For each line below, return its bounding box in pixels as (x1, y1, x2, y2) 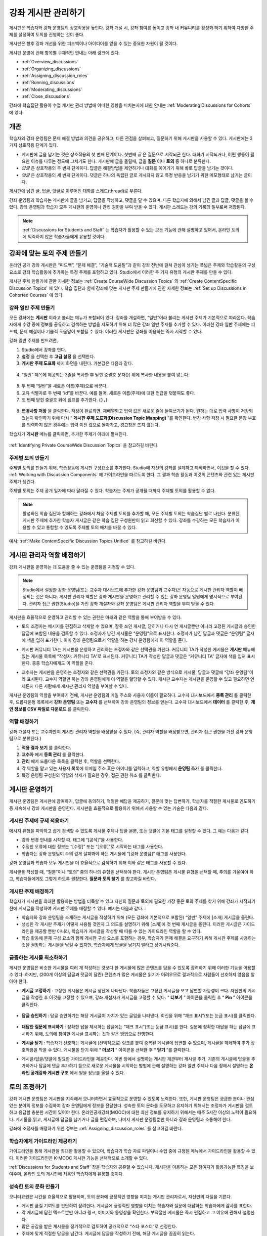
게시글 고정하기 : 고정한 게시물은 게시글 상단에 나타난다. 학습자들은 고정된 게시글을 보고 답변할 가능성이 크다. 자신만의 (21, 987, 247, 993)
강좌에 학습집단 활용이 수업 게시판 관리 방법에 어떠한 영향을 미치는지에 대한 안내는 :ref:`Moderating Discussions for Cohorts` (9, 102, 252, 108)
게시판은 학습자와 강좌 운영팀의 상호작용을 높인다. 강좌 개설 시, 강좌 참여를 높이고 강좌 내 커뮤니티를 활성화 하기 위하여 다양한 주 (9, 25, 254, 31)
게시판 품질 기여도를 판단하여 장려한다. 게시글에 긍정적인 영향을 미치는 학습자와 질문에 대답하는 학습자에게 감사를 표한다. (21, 1203, 252, 1208)
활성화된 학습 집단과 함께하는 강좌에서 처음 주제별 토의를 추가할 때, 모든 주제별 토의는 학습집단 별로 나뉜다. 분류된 (22, 511, 240, 516)
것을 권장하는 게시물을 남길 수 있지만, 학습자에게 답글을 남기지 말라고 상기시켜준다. (21, 942, 180, 948)
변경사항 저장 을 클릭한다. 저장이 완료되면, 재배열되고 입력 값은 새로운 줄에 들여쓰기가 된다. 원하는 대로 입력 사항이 (21, 408, 240, 414)
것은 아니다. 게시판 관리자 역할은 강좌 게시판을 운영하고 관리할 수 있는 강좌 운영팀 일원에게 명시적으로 (35, 594, 229, 600)
